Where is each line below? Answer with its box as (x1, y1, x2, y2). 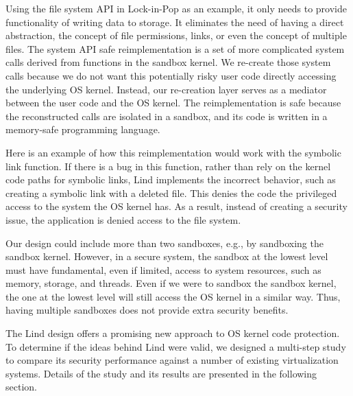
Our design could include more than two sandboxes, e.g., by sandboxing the (5, 235, 324, 250)
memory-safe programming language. (5, 122, 160, 137)
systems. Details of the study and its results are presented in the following (5, 366, 317, 380)
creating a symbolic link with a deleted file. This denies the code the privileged (5, 185, 337, 200)
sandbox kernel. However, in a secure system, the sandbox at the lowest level (5, 249, 328, 264)
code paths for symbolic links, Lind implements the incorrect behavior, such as (5, 172, 336, 187)
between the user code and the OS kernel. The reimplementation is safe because (5, 95, 341, 110)
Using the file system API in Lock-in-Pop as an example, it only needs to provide (5, 1, 347, 15)
